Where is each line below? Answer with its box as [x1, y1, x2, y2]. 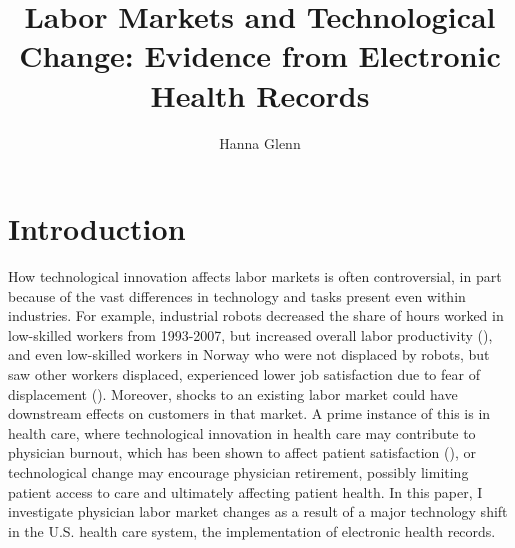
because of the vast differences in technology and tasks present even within [8, 285, 466, 306]
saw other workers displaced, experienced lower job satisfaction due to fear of [8, 364, 480, 384]
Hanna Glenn [219, 132, 301, 153]
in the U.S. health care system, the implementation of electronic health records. [8, 520, 496, 541]
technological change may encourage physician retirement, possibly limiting [8, 461, 469, 482]
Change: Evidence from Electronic [19, 35, 501, 76]
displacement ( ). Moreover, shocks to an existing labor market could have [8, 383, 458, 404]
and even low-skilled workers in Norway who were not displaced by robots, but [8, 344, 490, 365]
